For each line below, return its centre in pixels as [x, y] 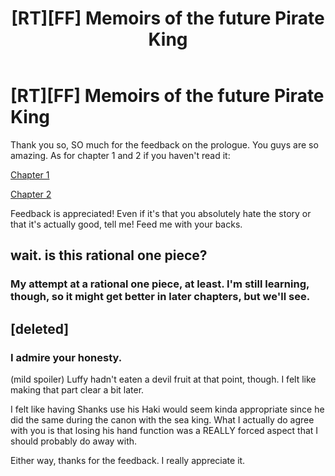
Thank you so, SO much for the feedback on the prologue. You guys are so [164, 144]
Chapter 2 [31, 194]
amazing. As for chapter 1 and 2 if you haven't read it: [120, 155]
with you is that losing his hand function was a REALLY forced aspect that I [164, 430]
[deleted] [40, 328]
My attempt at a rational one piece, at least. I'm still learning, [160, 284]
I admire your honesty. [66, 357]
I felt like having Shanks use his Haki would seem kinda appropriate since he [167, 409]
